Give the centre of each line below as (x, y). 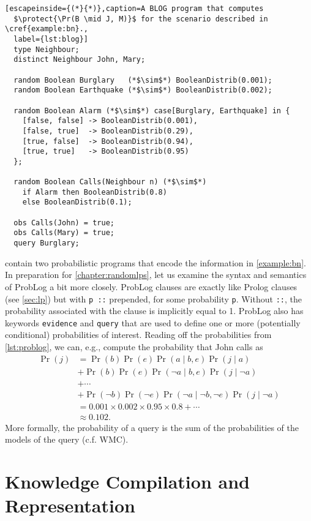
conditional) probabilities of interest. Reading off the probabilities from (138, 335)
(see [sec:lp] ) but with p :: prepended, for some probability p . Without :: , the (153, 298)
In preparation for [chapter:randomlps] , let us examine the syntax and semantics (156, 275)
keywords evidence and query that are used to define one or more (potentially (153, 322)
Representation (70, 505)
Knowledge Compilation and (127, 482)
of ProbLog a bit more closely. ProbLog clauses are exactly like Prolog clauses (151, 286)
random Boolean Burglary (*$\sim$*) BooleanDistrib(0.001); (143, 80)
